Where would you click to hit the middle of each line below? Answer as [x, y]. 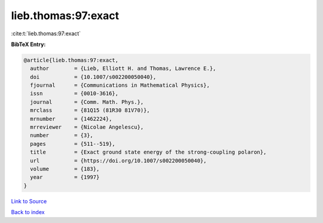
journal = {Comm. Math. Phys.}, [87, 102]
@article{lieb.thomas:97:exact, [71, 60]
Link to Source [29, 201]
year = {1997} [65, 177]
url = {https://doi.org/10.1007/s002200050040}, [118, 161]
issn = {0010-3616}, [74, 94]
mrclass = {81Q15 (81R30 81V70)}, [90, 110]
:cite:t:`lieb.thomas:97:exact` [46, 33]
